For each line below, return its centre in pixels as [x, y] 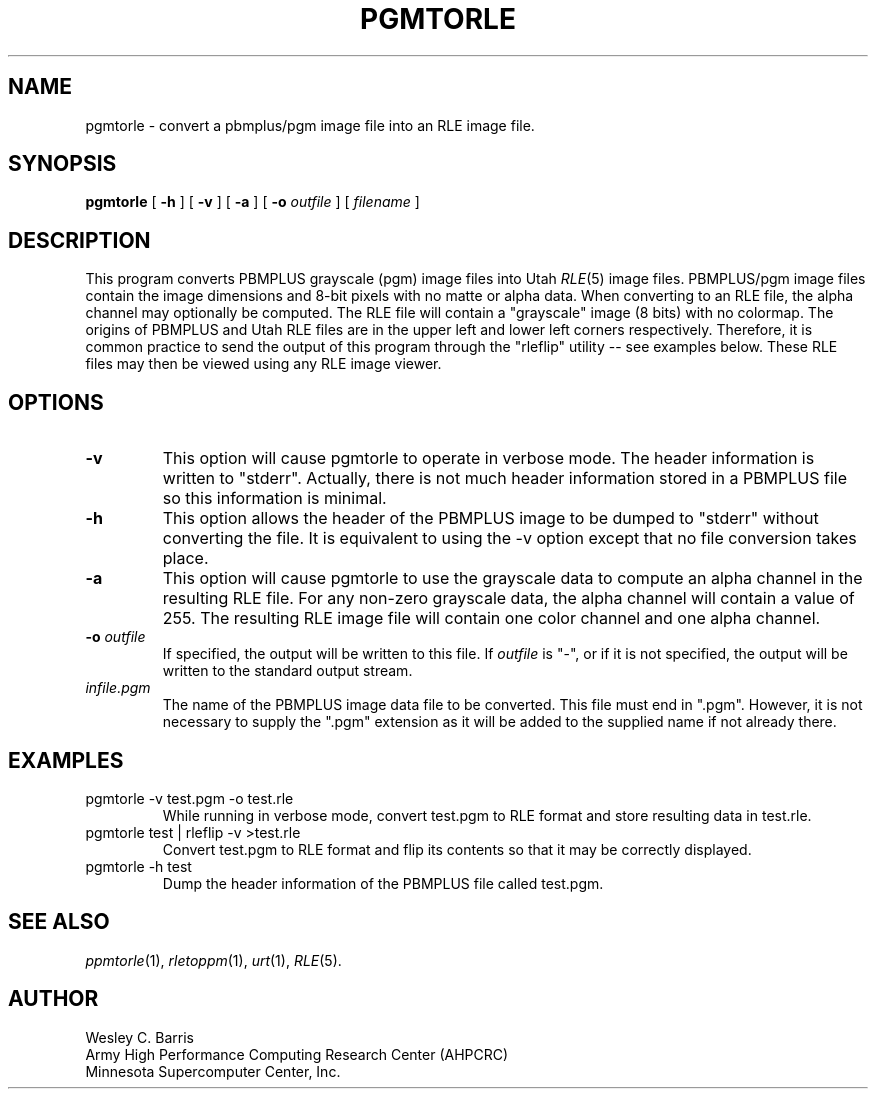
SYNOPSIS [62, 164]
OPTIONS [56, 402]
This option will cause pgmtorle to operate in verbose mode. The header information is [488, 458]
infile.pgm [118, 688]
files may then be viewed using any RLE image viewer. [263, 364]
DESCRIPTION [79, 240]
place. [185, 558]
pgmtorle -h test [138, 866]
